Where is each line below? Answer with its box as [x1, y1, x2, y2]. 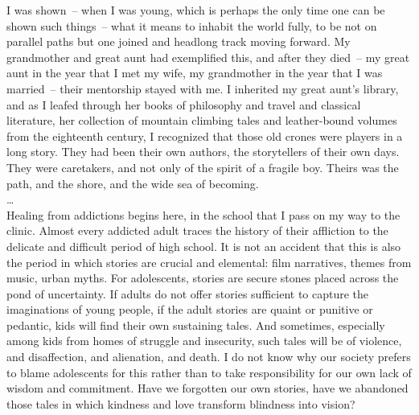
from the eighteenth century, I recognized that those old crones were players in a [6, 127, 403, 144]
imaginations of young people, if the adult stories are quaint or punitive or [6, 301, 373, 318]
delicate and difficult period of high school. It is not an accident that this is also [6, 237, 401, 254]
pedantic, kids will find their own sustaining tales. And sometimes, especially [6, 316, 385, 333]
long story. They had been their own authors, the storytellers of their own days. [6, 143, 400, 160]
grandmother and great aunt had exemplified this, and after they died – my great [6, 48, 410, 65]
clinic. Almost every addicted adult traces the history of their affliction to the [6, 222, 388, 239]
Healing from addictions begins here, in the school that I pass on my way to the [6, 206, 401, 223]
